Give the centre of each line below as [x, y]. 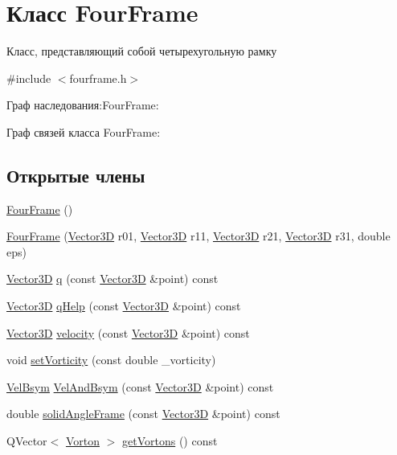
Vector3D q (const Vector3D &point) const [113, 279]
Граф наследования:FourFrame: [83, 105]
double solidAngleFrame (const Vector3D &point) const [143, 414]
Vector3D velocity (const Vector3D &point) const [128, 332]
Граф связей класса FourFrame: [84, 131]
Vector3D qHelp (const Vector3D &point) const [124, 306]
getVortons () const [170, 441]
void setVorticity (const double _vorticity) [111, 360]
